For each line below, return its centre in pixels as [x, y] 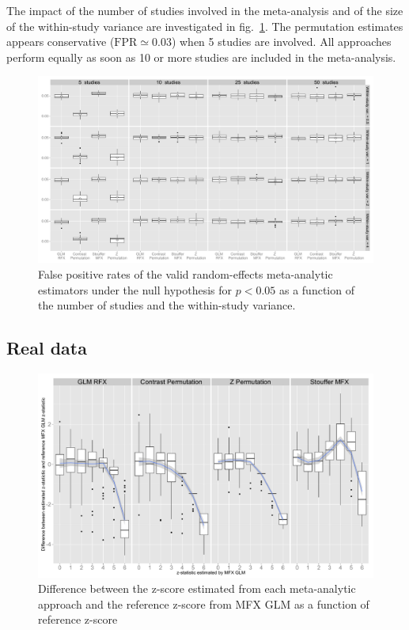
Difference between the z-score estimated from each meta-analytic [197, 588]
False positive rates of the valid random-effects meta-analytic [186, 273]
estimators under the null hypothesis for [135, 289]
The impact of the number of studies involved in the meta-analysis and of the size [205, 10]
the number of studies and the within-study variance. [167, 305]
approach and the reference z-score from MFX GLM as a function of [204, 603]
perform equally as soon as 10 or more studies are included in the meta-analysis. [201, 57]
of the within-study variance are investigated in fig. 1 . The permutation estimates [205, 26]
